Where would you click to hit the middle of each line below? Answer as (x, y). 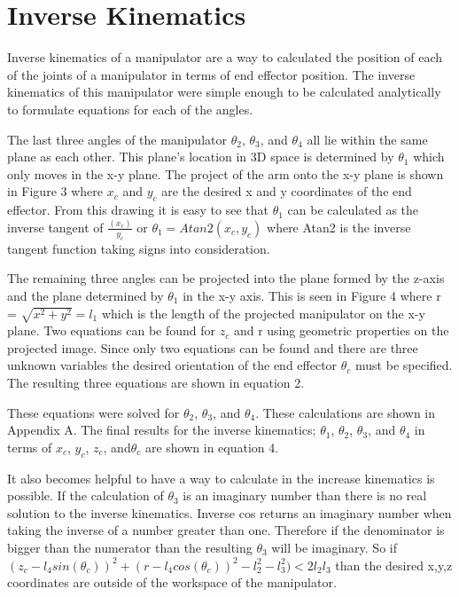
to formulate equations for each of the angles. (130, 109)
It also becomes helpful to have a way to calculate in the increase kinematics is (221, 478)
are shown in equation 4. (212, 447)
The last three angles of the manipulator (117, 139)
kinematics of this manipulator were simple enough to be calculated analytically (224, 92)
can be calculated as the (353, 210)
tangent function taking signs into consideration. (139, 248)
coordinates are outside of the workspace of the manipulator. (172, 582)
